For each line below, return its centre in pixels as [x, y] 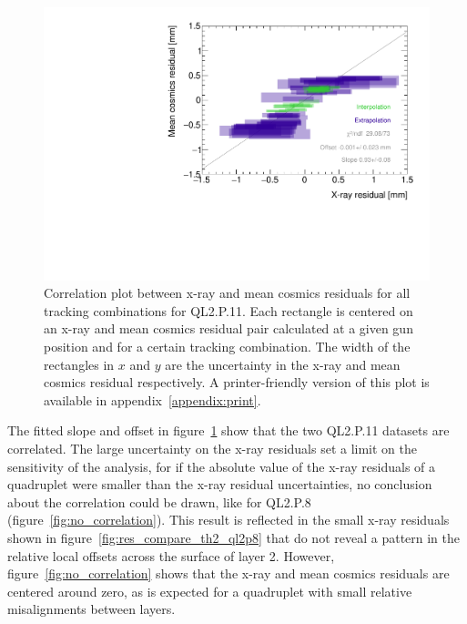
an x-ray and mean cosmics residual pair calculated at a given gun [228, 328]
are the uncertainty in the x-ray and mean [283, 364]
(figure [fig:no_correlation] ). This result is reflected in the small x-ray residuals [228, 520]
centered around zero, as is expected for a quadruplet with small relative [210, 591]
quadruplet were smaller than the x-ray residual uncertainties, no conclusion [220, 484]
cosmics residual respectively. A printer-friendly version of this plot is [237, 382]
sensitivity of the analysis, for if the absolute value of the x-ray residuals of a [222, 466]
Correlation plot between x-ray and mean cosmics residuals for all [227, 293]
